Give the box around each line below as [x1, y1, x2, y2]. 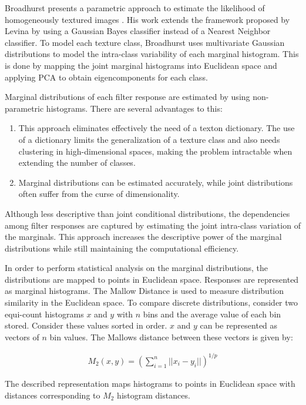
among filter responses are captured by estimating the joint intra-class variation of [5, 219, 301, 231]
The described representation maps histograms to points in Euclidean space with [5, 377, 295, 389]
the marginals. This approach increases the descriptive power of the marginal [5, 230, 282, 243]
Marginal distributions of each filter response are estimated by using [5, 91, 250, 103]
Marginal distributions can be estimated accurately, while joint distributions [18, 176, 293, 188]
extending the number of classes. [18, 156, 136, 169]
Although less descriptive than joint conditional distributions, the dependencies [5, 207, 290, 219]
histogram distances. [117, 389, 190, 401]
